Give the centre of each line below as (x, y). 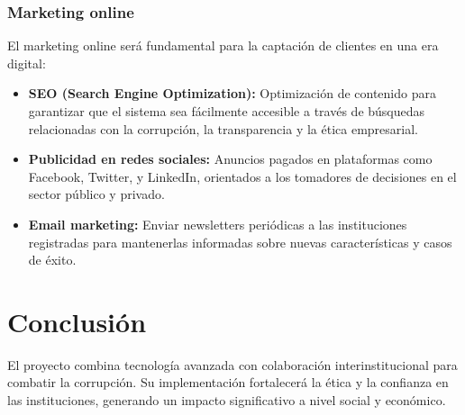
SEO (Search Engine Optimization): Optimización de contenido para (232, 93)
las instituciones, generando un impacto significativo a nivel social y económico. (227, 400)
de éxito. (52, 260)
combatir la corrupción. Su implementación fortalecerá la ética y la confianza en (228, 382)
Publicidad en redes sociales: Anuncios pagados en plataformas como (230, 159)
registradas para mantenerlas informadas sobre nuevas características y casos (240, 242)
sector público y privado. (96, 194)
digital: (27, 63)
